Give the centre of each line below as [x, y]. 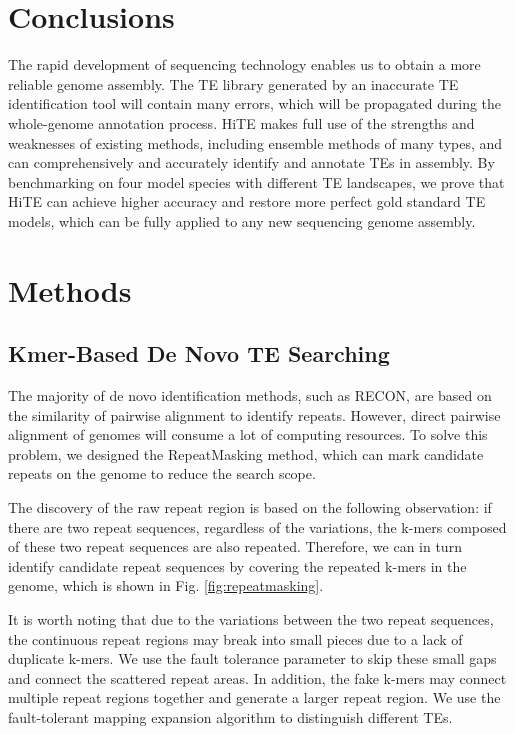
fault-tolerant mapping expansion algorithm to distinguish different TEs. [230, 716]
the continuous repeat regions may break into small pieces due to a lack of [235, 638]
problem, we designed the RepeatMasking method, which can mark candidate [246, 453]
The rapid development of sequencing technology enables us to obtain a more [244, 64]
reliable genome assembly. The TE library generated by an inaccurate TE [233, 83]
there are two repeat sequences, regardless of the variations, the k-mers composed [257, 526]
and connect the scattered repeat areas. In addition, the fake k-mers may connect [257, 677]
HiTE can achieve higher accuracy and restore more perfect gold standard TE [247, 201]
